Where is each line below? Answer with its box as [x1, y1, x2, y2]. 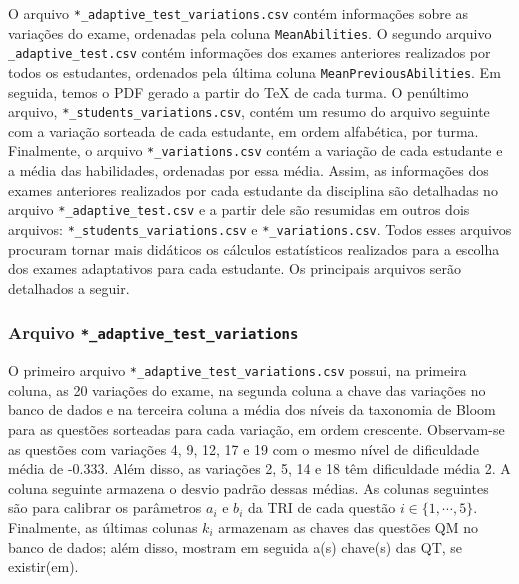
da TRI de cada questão [247, 497, 396, 518]
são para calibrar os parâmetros [8, 497, 202, 518]
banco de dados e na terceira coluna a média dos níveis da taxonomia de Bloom [8, 399, 496, 420]
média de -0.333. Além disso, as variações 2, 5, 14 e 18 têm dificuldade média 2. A [8, 458, 511, 479]
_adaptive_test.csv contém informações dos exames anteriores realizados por [8, 42, 491, 63]
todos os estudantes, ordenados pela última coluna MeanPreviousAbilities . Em [8, 61, 501, 82]
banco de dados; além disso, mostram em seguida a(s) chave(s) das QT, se [8, 536, 463, 557]
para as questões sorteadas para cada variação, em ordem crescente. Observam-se [8, 419, 505, 440]
